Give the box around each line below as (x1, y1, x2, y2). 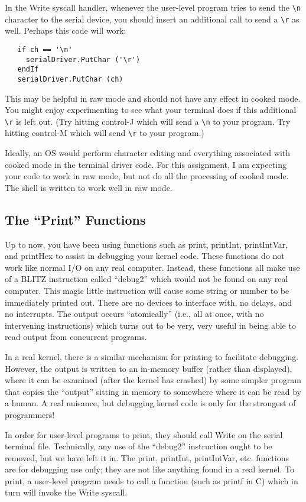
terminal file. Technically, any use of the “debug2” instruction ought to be (5, 440, 272, 452)
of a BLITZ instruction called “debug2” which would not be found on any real (5, 273, 288, 285)
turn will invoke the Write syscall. (5, 486, 128, 498)
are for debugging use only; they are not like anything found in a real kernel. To (5, 463, 294, 475)
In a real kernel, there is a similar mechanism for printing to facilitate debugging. (5, 350, 299, 362)
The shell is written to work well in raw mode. (5, 181, 172, 193)
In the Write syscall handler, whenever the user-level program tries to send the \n (5, 1, 301, 13)
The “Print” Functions (5, 210, 146, 228)
